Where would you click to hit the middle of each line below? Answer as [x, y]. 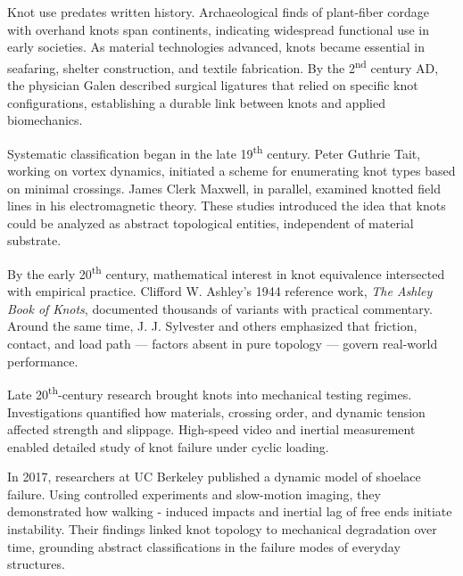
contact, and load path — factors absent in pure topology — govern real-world [223, 344]
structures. [36, 564]
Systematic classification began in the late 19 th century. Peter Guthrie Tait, [214, 152]
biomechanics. [45, 120]
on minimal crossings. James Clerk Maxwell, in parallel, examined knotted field [224, 188]
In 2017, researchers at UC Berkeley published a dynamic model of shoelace [214, 477]
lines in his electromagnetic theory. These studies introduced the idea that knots [227, 206]
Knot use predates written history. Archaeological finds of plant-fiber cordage [219, 12]
